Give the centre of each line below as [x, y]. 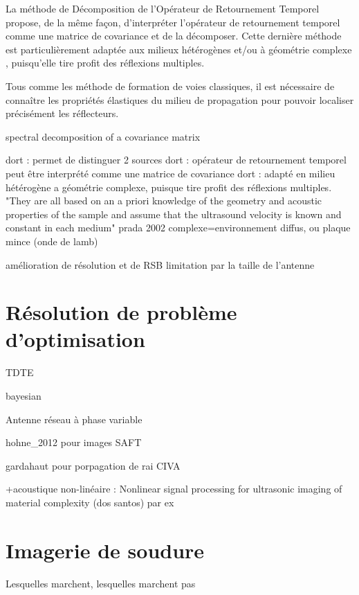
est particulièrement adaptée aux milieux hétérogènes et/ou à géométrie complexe [179, 49]
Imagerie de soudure [105, 550]
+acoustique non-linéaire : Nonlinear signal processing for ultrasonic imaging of [174, 489]
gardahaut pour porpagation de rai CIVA [93, 465]
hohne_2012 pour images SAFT [74, 442]
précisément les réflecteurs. [62, 113]
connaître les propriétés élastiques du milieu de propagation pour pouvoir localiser [180, 99]
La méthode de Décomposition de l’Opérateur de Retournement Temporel [163, 8]
